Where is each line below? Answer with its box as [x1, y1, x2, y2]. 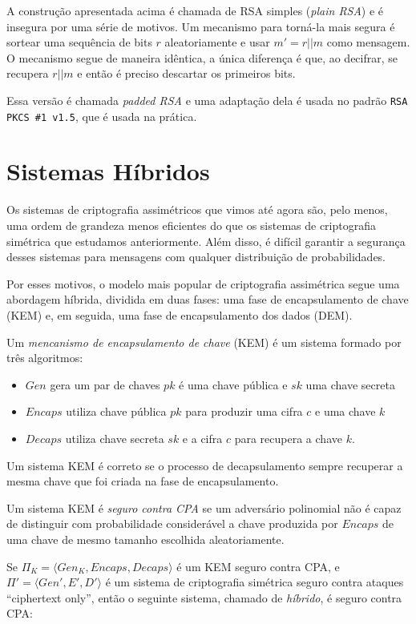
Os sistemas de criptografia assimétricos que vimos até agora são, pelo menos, [6, 201, 388, 218]
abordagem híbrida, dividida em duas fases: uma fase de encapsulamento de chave [6, 291, 409, 308]
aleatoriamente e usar [164, 34, 270, 50]
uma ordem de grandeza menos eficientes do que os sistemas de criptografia [6, 217, 376, 233]
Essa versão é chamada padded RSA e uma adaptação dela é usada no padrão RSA [6, 91, 408, 108]
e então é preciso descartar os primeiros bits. [77, 65, 296, 82]
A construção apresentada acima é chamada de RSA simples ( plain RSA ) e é [6, 2, 384, 18]
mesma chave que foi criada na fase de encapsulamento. [6, 473, 279, 489]
